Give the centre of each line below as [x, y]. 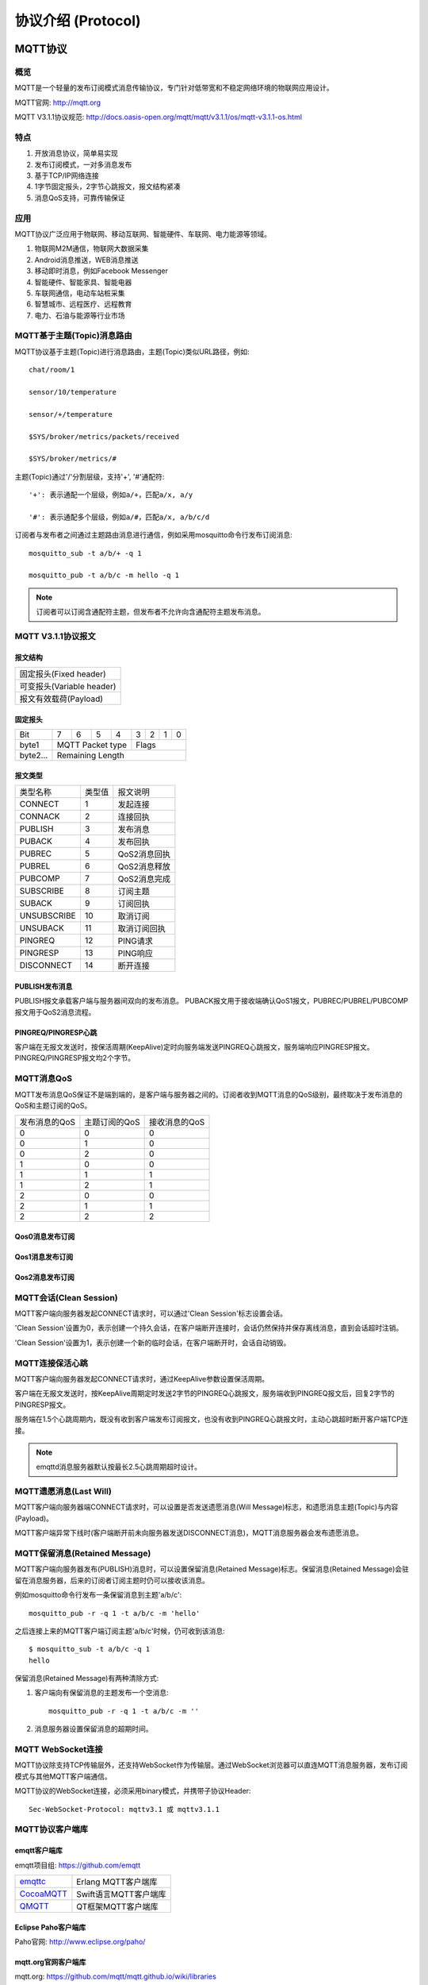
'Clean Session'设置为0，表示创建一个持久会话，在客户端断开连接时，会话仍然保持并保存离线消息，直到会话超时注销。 [209, 1328]
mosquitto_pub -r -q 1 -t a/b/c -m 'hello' [115, 1613]
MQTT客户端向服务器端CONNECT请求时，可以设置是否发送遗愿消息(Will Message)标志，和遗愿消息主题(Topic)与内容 [206, 1507]
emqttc [33, 1881]
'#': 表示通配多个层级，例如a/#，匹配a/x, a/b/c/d [119, 517]
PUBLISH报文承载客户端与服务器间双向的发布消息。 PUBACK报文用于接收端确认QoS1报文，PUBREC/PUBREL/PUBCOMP [211, 1001]
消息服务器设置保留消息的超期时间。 [94, 1729]
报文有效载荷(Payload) [61, 699]
